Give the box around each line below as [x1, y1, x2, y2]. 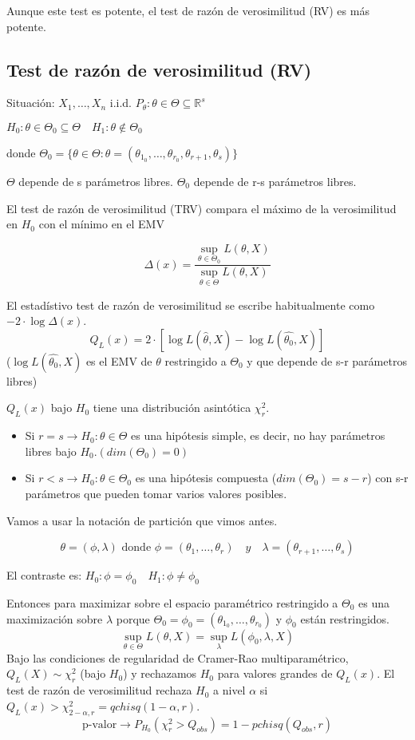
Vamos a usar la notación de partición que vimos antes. [6, 512, 278, 528]
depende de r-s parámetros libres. [193, 172, 357, 189]
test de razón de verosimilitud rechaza [6, 682, 192, 698]
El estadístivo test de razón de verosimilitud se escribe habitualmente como [6, 296, 375, 313]
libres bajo [25, 442, 77, 459]
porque [116, 610, 150, 627]
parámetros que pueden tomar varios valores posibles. [25, 485, 287, 501]
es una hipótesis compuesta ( [135, 469, 277, 486]
